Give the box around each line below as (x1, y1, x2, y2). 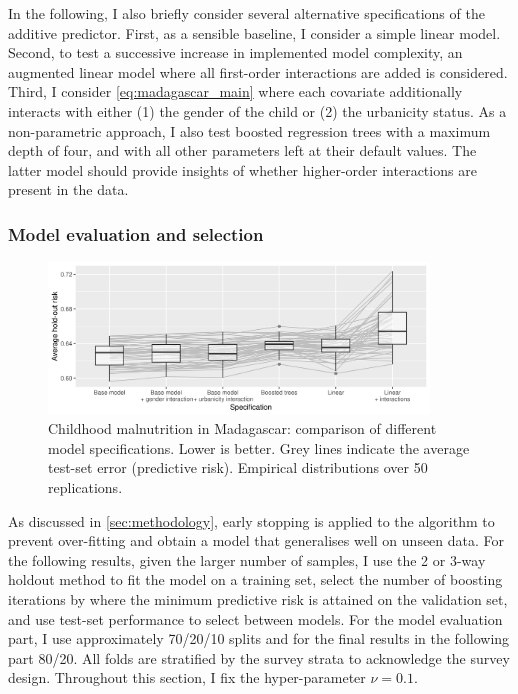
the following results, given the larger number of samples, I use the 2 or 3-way (8, 549, 486, 570)
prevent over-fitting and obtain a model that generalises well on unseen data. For (8, 530, 505, 551)
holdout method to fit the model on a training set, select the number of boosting (8, 569, 503, 590)
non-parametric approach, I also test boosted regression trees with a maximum (8, 120, 491, 141)
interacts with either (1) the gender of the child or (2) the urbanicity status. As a (8, 100, 507, 121)
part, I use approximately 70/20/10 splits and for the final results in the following (8, 628, 510, 649)
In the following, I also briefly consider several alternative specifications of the (8, 3, 485, 23)
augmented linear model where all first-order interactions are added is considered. (8, 61, 508, 82)
